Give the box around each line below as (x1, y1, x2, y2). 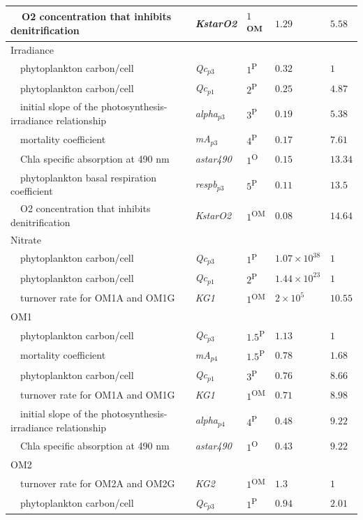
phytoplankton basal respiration (20, 170, 157, 184)
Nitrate (10, 232, 41, 246)
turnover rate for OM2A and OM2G (20, 475, 175, 490)
